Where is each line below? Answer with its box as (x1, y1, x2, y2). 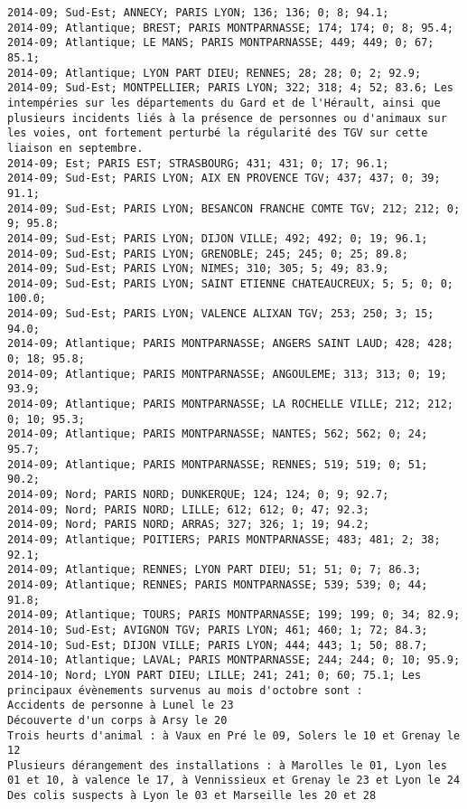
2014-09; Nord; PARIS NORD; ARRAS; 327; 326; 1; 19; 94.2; (7, 518, 369, 531)
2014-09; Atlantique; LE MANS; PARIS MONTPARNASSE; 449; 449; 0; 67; (7, 36, 434, 50)
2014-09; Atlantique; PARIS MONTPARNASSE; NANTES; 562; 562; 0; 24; (7, 428, 428, 441)
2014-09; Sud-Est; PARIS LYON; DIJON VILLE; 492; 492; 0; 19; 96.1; (7, 231, 428, 245)
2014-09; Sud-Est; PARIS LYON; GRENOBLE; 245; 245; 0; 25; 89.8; (7, 247, 408, 260)
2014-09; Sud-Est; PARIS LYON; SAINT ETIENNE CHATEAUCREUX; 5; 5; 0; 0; (7, 277, 453, 290)
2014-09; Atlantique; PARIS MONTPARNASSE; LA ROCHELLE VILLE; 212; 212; (7, 398, 453, 411)
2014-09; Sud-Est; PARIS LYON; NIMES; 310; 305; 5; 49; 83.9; (7, 262, 389, 276)
